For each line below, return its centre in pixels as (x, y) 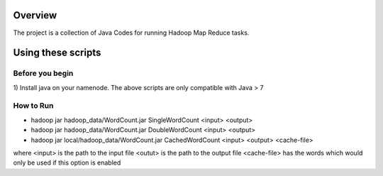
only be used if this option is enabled (67, 163)
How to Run (33, 106)
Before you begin (43, 73)
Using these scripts (57, 53)
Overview (35, 15)
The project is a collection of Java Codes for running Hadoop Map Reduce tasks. (131, 33)
